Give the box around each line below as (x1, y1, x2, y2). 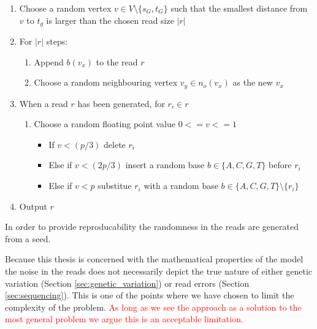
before (269, 158, 292, 171)
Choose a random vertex (19, 2, 112, 14)
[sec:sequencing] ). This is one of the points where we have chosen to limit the (5, 289, 294, 301)
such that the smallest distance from (170, 2, 308, 14)
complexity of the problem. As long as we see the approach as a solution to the (5, 300, 302, 313)
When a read (19, 97, 68, 109)
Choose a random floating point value (34, 117, 175, 130)
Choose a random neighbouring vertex (34, 76, 178, 89)
